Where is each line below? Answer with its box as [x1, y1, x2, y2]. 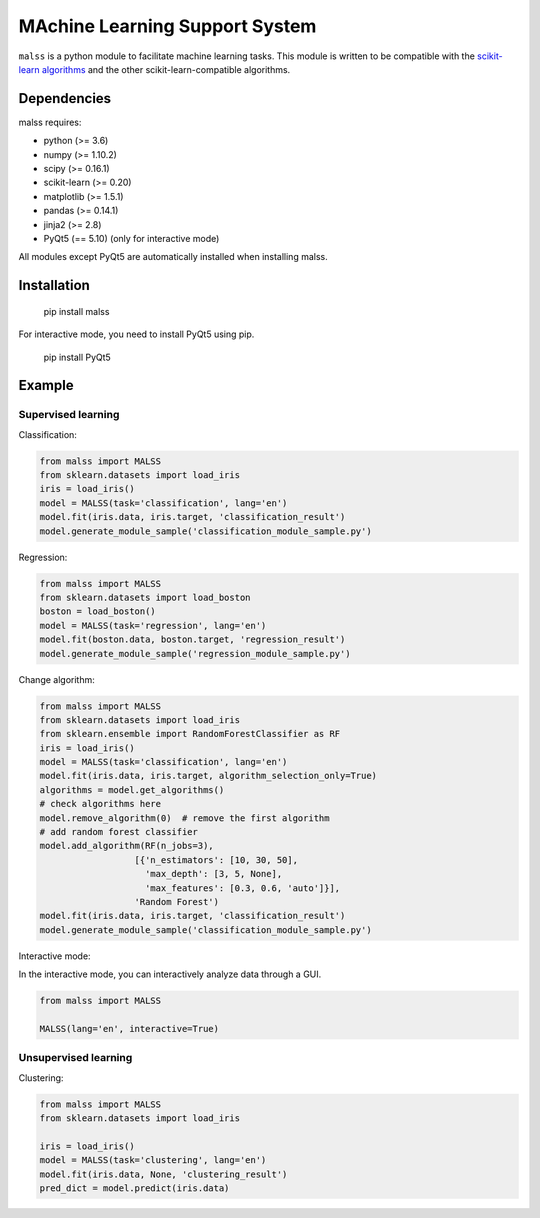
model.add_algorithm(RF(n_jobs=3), [39, 840, 214, 852]
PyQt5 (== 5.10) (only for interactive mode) [43, 232, 220, 244]
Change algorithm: [18, 673, 95, 685]
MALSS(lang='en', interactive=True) [39, 1023, 220, 1034]
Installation [18, 277, 90, 294]
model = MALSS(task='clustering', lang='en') [39, 1155, 267, 1166]
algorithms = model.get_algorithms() [39, 784, 225, 795]
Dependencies [18, 90, 112, 107]
